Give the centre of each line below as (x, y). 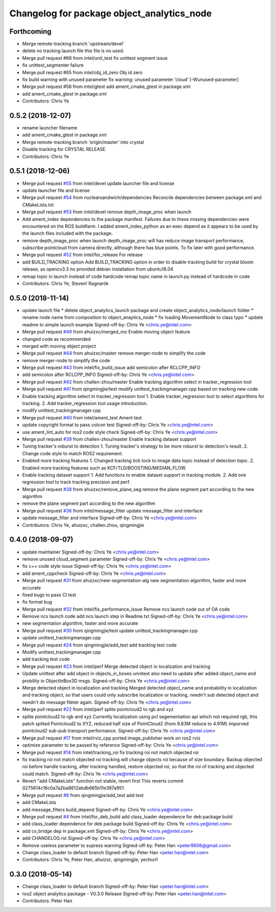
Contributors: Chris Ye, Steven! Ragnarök (65, 283)
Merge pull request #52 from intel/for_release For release (83, 255)
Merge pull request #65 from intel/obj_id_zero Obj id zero (82, 72)
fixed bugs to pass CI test (49, 595)
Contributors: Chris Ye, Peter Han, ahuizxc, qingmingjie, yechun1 (90, 860)
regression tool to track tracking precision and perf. (76, 482)
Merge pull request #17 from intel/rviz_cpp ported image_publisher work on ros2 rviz (111, 738)
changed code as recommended (56, 339)
